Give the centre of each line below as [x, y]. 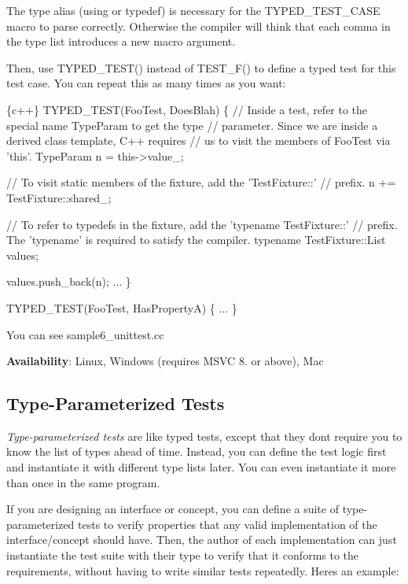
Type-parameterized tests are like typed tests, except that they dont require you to [204, 436]
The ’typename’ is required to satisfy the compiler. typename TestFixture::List [196, 240]
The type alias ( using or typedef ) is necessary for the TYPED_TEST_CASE [193, 10]
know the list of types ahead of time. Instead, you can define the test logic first [197, 451]
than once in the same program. [83, 482]
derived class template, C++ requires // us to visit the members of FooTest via [198, 140]
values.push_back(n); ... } [69, 281]
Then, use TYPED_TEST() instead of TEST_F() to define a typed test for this [201, 67]
